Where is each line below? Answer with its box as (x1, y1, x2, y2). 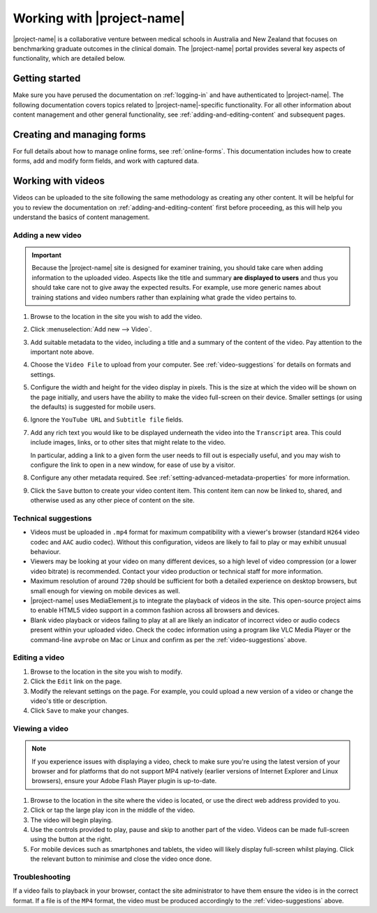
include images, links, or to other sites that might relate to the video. (30, 438, 226, 447)
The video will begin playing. (30, 815, 113, 824)
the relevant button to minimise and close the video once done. (30, 855, 212, 863)
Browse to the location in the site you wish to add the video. (30, 312, 202, 320)
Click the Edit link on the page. (30, 677, 122, 685)
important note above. (30, 348, 94, 356)
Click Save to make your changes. (30, 706, 129, 715)
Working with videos (13, 175, 105, 187)
